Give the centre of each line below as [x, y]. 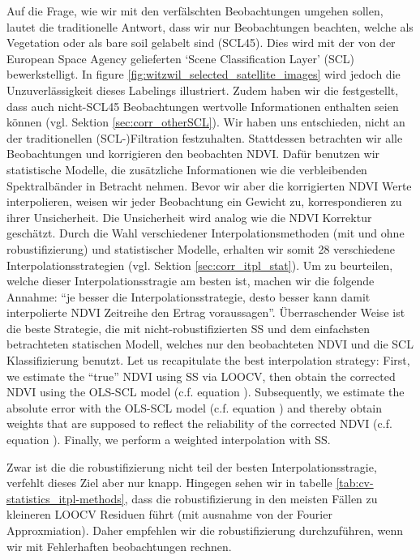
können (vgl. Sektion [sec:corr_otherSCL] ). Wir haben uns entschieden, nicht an [206, 122]
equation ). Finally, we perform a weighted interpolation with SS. [169, 440]
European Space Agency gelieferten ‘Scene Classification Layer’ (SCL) [181, 58]
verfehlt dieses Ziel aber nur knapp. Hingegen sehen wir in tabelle [169, 483]
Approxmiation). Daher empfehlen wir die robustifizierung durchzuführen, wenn [205, 530]
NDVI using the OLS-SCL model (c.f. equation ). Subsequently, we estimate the [206, 392]
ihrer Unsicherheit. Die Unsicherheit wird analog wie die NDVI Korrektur [189, 217]
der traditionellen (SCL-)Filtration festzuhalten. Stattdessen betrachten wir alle [205, 137]
